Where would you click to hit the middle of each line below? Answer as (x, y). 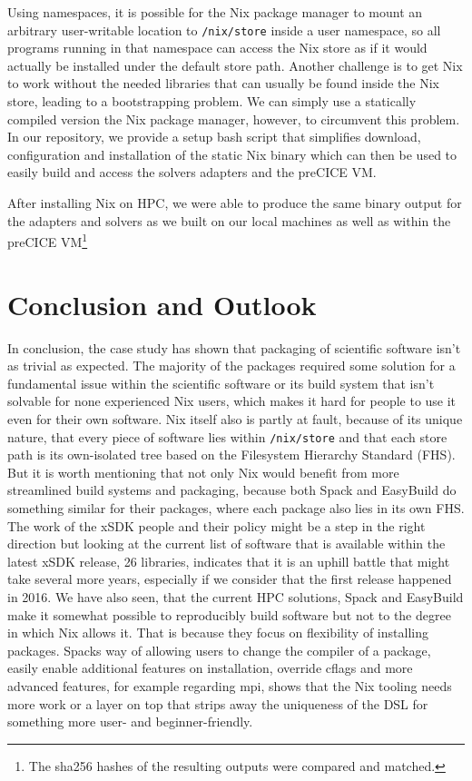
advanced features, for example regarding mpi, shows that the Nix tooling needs (230, 685)
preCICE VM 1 (48, 240)
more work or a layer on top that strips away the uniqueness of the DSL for (218, 703)
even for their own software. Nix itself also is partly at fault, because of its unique (235, 418)
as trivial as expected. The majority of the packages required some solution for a (231, 366)
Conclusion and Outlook (162, 304)
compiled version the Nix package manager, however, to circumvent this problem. (234, 119)
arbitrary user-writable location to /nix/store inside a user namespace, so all (224, 30)
